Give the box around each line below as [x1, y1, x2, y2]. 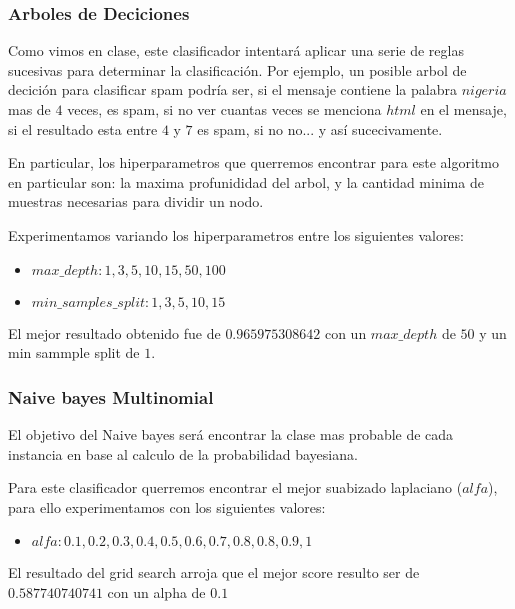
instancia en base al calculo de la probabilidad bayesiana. [8, 443, 358, 464]
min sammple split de [8, 342, 140, 363]
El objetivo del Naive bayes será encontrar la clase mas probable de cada [8, 423, 454, 444]
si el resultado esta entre [8, 118, 158, 139]
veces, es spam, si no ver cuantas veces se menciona [67, 99, 382, 119]
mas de [8, 99, 51, 119]
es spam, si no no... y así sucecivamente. [197, 118, 443, 139]
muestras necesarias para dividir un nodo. [8, 191, 264, 212]
